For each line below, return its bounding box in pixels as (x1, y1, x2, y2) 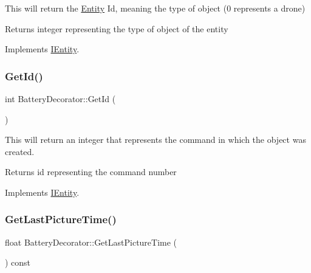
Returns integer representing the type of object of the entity (5, 22, 228, 35)
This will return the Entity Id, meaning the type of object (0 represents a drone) (5, 2, 306, 14)
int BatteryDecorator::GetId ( (5, 92, 116, 105)
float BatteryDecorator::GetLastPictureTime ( (5, 235, 177, 248)
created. (5, 145, 35, 157)
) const (5, 256, 31, 269)
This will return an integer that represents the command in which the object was (5, 133, 306, 146)
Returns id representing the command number (5, 165, 177, 178)
